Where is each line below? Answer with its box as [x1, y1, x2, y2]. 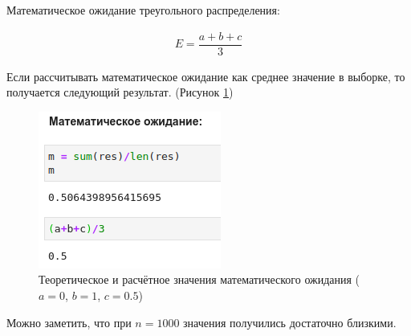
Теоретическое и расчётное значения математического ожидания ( [39, 271, 360, 288]
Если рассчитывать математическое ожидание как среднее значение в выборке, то [6, 68, 405, 84]
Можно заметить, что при [6, 313, 132, 330]
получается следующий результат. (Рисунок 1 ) [6, 84, 234, 100]
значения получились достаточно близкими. [183, 313, 397, 330]
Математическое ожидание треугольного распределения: [6, 2, 280, 18]
